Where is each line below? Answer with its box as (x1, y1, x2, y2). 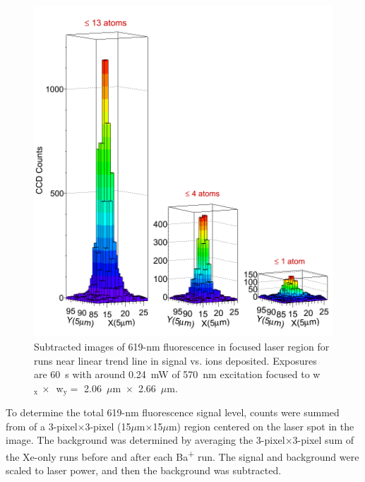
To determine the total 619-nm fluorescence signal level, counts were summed (6, 405, 340, 420)
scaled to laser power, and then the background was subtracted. (6, 463, 282, 478)
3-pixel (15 (85, 418, 131, 433)
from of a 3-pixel (6, 418, 78, 433)
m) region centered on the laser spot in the (168, 418, 354, 433)
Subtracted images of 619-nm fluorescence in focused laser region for (34, 339, 330, 353)
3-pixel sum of (292, 433, 354, 447)
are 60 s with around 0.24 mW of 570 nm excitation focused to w (34, 367, 321, 382)
